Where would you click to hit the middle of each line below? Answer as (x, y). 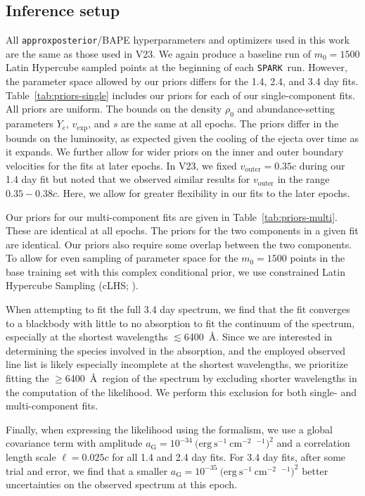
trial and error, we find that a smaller (87, 470)
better (315, 470)
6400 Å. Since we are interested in (258, 337)
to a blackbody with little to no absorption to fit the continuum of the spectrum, (180, 323)
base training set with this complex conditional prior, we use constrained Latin (175, 271)
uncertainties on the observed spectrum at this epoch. (122, 484)
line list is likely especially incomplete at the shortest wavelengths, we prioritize (177, 364)
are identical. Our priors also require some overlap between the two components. (179, 244)
